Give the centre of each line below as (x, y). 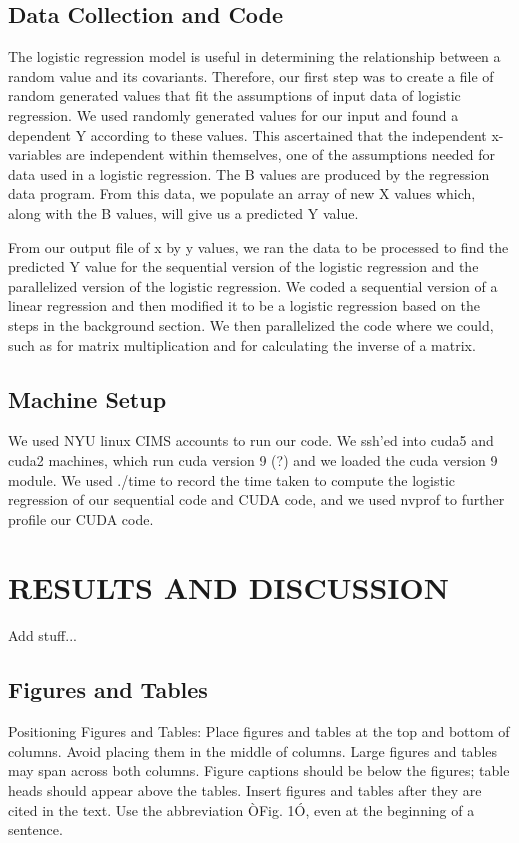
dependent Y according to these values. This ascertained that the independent (247, 134)
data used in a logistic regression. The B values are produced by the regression (249, 173)
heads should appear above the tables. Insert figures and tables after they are (245, 789)
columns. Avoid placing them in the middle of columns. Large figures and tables (253, 750)
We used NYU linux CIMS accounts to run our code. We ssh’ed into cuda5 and (251, 440)
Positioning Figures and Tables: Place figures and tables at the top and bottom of (259, 731)
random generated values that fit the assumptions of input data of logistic (234, 95)
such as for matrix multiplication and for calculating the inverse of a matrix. (242, 344)
